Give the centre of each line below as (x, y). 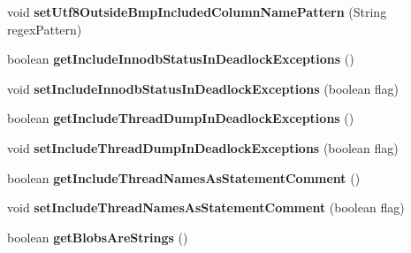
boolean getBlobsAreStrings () (98, 237)
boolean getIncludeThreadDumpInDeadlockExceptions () (181, 118)
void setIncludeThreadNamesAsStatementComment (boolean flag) (206, 207)
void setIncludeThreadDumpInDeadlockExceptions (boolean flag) (203, 147)
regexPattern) (45, 29)
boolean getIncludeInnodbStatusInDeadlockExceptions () (181, 59)
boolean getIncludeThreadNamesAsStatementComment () (184, 177)
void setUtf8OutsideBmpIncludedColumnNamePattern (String (197, 11)
